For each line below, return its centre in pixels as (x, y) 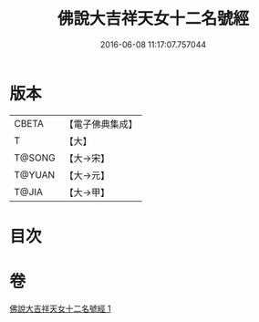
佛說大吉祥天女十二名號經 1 (60, 308)
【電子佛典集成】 (101, 124)
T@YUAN (35, 174)
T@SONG (35, 158)
